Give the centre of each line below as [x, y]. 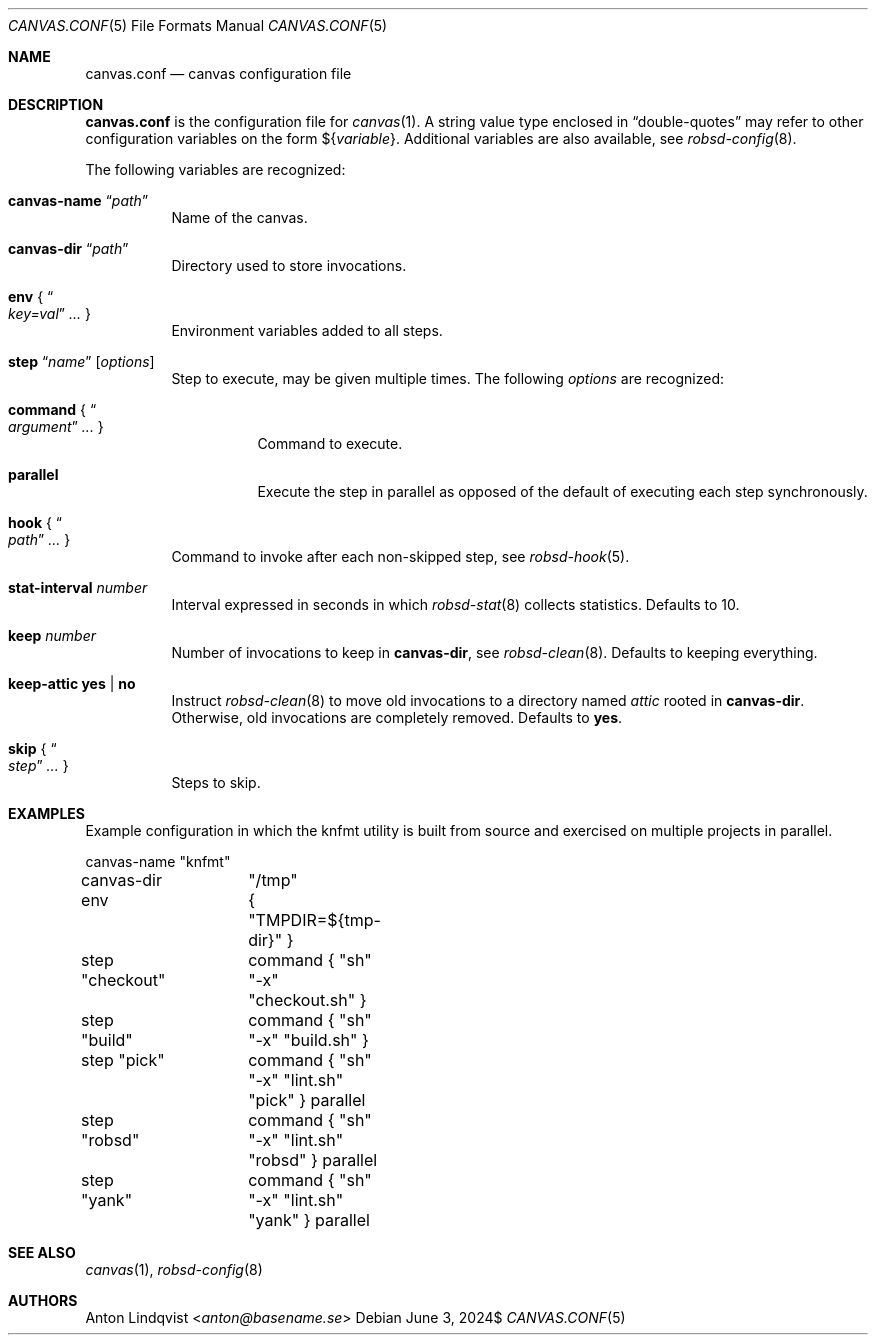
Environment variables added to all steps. [307, 330]
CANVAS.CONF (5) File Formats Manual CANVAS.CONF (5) [198, 25]
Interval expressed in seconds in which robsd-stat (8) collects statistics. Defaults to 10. [455, 604]
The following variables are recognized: [215, 169]
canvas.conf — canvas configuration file [218, 73]
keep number [52, 635]
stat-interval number [78, 587]
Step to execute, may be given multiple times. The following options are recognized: [447, 378]
